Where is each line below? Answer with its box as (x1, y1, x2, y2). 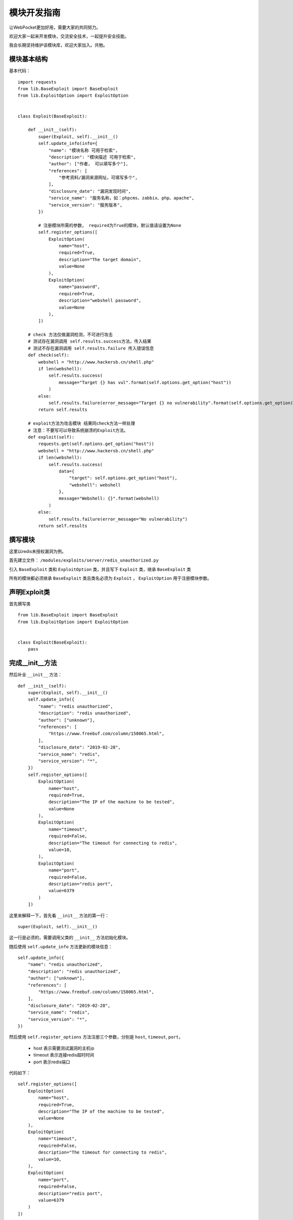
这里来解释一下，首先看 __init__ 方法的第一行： (9, 913, 109, 918)
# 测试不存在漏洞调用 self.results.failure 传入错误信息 (27, 346, 154, 351)
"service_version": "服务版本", (48, 202, 123, 207)
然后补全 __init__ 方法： (9, 671, 63, 678)
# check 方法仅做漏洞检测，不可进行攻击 (27, 332, 113, 338)
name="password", (59, 284, 100, 290)
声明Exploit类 (9, 588, 50, 596)
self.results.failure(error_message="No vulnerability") (48, 516, 188, 522)
